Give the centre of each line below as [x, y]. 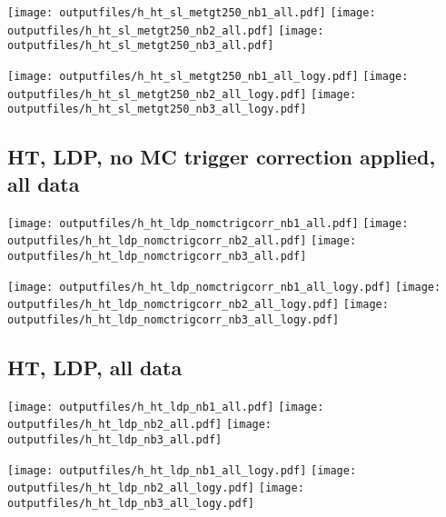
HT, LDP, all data [95, 367]
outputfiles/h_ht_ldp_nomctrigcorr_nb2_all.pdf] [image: [182, 241]
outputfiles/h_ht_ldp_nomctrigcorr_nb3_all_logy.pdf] [173, 319]
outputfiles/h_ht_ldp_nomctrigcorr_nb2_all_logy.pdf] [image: [198, 305]
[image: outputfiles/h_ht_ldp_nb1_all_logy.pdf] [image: [182, 470]
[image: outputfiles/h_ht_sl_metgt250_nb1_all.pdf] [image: [192, 13]
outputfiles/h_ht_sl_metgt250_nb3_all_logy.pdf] [157, 109]
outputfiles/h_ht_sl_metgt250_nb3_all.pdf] [141, 46]
